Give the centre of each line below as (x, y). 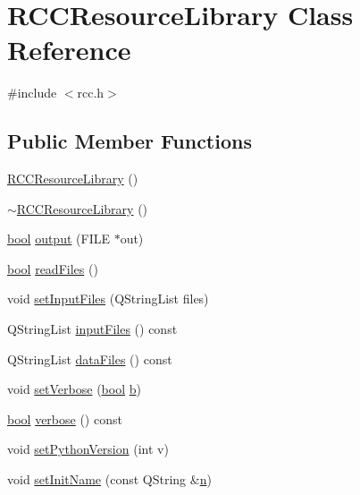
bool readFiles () (53, 268)
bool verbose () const (65, 418)
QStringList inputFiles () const (92, 329)
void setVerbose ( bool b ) (74, 389)
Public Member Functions (130, 141)
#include (32, 93)
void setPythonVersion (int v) (88, 449)
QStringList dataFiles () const (90, 358)
